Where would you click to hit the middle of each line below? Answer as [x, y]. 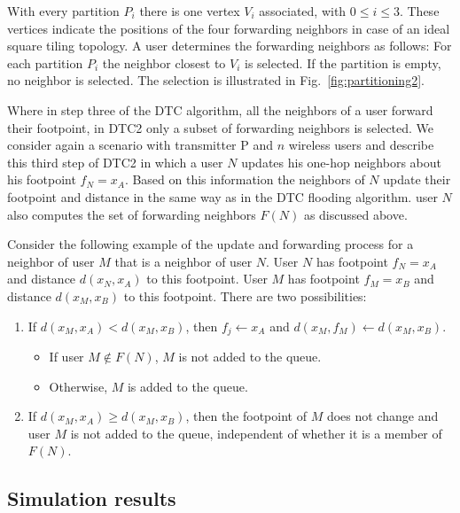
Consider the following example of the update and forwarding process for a [211, 244]
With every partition [63, 11]
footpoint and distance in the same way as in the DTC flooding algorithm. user [222, 196]
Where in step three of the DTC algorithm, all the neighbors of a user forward [220, 109]
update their [417, 179]
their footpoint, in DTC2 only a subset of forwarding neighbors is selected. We [221, 127]
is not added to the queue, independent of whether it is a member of [256, 433]
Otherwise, [78, 386]
